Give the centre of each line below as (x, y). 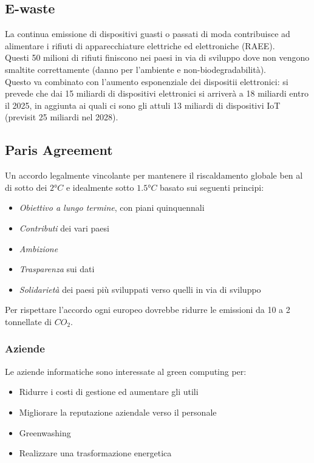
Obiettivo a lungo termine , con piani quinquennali (112, 207)
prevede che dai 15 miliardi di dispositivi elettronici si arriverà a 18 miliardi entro (157, 93)
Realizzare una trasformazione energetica (95, 453)
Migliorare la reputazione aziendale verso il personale (118, 412)
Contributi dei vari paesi (64, 228)
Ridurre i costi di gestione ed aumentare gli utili (109, 392)
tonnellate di (29, 321)
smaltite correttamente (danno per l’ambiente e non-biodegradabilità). (135, 69)
